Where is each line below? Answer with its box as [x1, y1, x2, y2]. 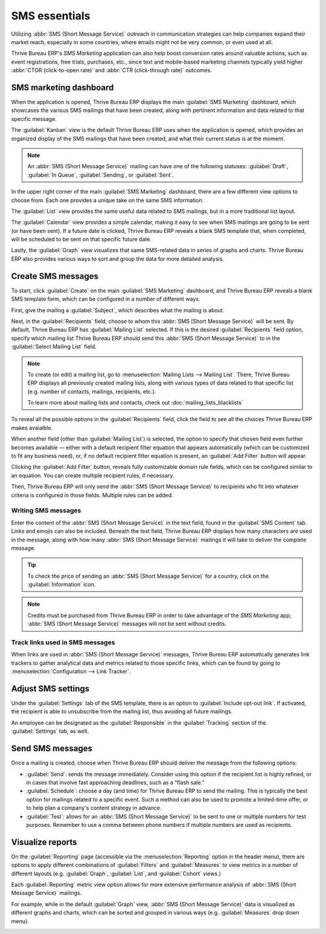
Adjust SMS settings [11, 684, 90, 694]
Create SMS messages [11, 271, 99, 281]
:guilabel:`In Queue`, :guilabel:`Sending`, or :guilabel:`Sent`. [27, 171, 174, 178]
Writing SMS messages [11, 506, 81, 515]
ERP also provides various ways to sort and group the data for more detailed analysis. [11, 255, 225, 263]
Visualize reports [11, 837, 77, 847]
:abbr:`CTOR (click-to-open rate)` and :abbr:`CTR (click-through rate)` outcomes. [11, 67, 213, 74]
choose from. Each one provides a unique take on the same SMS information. [11, 197, 204, 204]
